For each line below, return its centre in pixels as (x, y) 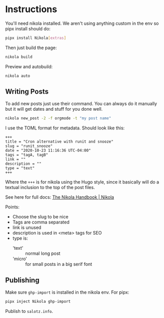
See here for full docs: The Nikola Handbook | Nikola (60, 197)
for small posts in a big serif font (58, 264)
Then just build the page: (31, 48)
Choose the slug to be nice (40, 217)
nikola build (19, 57)
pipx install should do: (28, 28)
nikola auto (18, 76)
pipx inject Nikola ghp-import (38, 302)
